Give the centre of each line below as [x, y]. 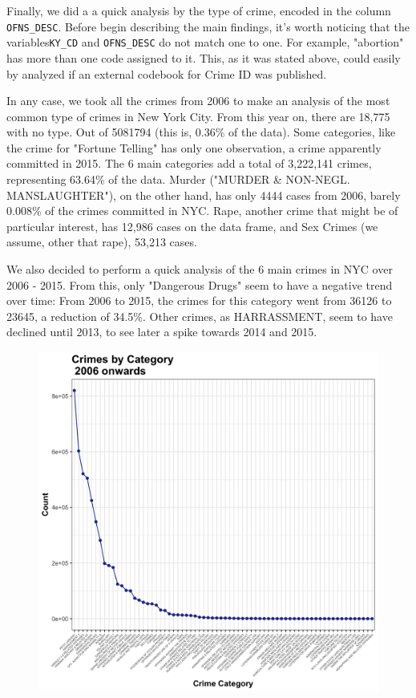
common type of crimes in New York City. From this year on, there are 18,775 [198, 116]
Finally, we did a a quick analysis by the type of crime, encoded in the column [199, 10]
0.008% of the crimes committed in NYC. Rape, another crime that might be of [202, 211]
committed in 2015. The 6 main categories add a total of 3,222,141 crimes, [189, 163]
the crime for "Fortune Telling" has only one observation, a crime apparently [194, 147]
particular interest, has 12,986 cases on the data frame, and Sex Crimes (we [192, 226]
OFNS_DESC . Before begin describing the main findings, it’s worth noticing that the [208, 26]
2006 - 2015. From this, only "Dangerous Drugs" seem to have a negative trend [200, 284]
